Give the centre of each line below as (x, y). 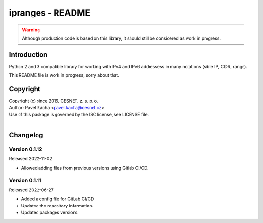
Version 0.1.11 (25, 180)
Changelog (26, 135)
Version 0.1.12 (26, 149)
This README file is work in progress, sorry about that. (64, 75)
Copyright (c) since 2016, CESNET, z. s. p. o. (54, 101)
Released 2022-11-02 (30, 159)
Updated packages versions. (50, 213)
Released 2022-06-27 (31, 190)
